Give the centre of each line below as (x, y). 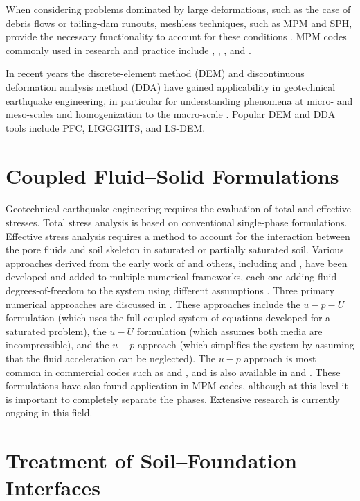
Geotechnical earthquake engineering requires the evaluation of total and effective (178, 209)
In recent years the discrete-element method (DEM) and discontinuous (155, 73)
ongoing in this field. (49, 413)
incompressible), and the (57, 345)
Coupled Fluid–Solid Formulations (172, 175)
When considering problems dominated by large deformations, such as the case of (178, 9)
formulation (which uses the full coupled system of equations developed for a (168, 317)
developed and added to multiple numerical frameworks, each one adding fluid (171, 277)
